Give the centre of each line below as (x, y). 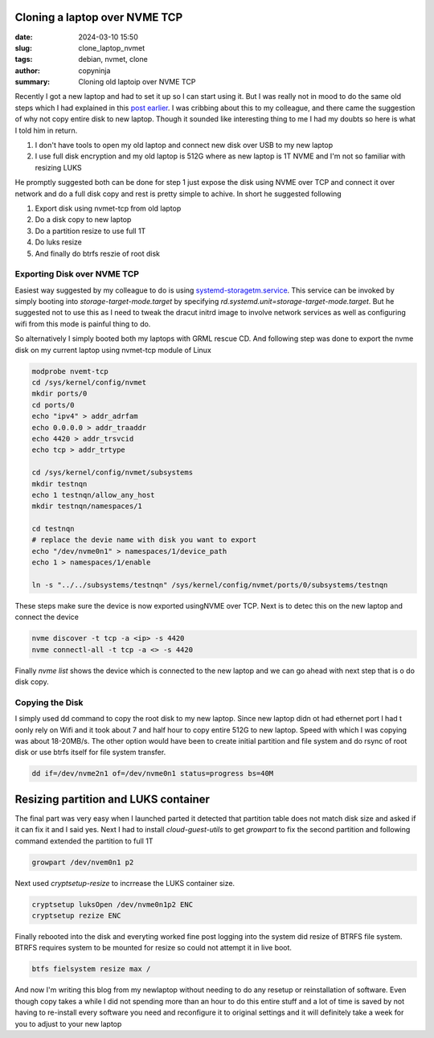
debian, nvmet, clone (113, 59)
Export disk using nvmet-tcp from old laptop (108, 208)
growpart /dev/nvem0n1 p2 (83, 862)
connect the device (47, 617)
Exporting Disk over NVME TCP (77, 274)
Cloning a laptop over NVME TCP (99, 17)
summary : (33, 82)
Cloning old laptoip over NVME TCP (137, 82)
